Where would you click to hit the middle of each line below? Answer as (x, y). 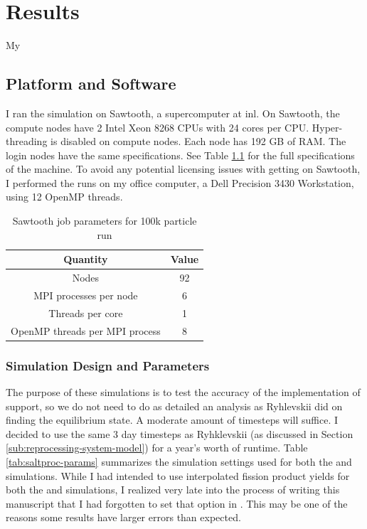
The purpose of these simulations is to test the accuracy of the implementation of (183, 391)
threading (27, 141)
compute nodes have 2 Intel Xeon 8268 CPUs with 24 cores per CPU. (158, 127)
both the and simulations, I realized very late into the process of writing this (173, 490)
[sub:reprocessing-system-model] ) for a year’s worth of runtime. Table (157, 448)
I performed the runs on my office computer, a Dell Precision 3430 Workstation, (180, 182)
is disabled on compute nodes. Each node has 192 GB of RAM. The (198, 141)
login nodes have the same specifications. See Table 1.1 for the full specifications (180, 155)
